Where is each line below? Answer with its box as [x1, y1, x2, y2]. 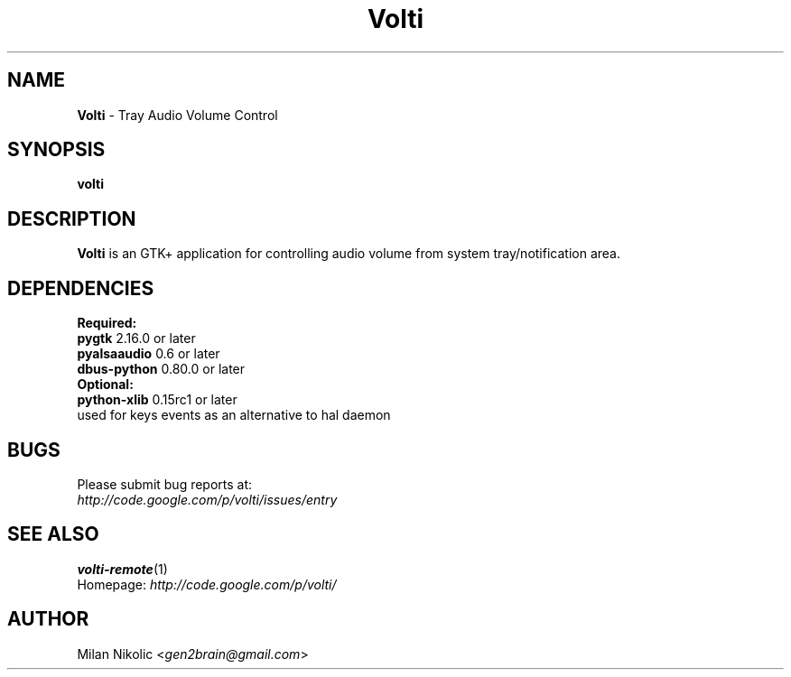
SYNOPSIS [7, 138, 106, 162]
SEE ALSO [7, 523, 99, 546]
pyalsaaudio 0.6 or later [77, 346, 220, 362]
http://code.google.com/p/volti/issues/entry [77, 491, 338, 507]
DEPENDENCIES [7, 276, 154, 300]
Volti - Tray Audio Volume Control [77, 107, 278, 123]
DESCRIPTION [7, 207, 136, 230]
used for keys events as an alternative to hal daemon [77, 407, 391, 423]
